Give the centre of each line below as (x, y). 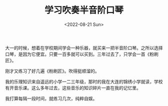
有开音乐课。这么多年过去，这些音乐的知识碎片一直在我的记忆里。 (73, 87)
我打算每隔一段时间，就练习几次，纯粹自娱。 (51, 98)
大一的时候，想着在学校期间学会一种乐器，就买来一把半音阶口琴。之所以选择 (84, 47)
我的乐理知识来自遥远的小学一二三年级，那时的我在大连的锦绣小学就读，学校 (84, 81)
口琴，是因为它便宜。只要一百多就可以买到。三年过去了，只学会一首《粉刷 (82, 54)
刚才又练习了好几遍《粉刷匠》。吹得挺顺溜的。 (52, 71)
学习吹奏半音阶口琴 (84, 10)
